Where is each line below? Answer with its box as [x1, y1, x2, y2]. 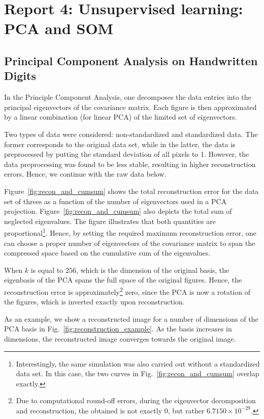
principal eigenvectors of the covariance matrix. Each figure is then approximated [4, 101, 257, 112]
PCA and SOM [4, 18, 114, 39]
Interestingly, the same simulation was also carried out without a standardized [16, 358, 260, 369]
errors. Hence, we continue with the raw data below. [4, 169, 167, 179]
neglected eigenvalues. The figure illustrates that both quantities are [4, 215, 216, 226]
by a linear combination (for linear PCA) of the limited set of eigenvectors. [4, 111, 237, 122]
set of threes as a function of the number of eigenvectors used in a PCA [4, 195, 227, 206]
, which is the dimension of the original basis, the [76, 264, 229, 275]
